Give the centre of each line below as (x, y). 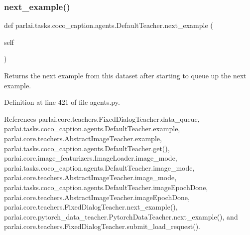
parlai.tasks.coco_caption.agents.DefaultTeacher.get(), (87, 148)
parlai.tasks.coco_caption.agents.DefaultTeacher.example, (92, 128)
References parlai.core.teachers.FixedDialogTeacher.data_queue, (102, 118)
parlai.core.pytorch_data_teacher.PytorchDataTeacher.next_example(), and (121, 216)
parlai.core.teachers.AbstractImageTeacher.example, (83, 138)
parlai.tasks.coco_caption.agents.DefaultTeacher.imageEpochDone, (106, 187)
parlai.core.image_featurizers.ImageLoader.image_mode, (91, 158)
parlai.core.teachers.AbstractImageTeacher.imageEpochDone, (97, 197)
